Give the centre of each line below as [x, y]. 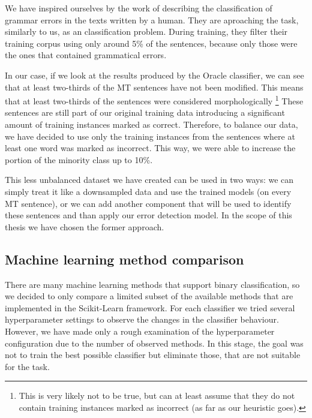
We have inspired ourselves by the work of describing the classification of [139, 8]
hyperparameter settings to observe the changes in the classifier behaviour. [142, 319]
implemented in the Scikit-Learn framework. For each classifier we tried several [150, 307]
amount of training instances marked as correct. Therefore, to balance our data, [151, 124]
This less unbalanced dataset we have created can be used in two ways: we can [149, 180]
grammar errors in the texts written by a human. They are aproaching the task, [152, 19]
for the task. [27, 366]
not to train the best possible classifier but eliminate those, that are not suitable [153, 355]
